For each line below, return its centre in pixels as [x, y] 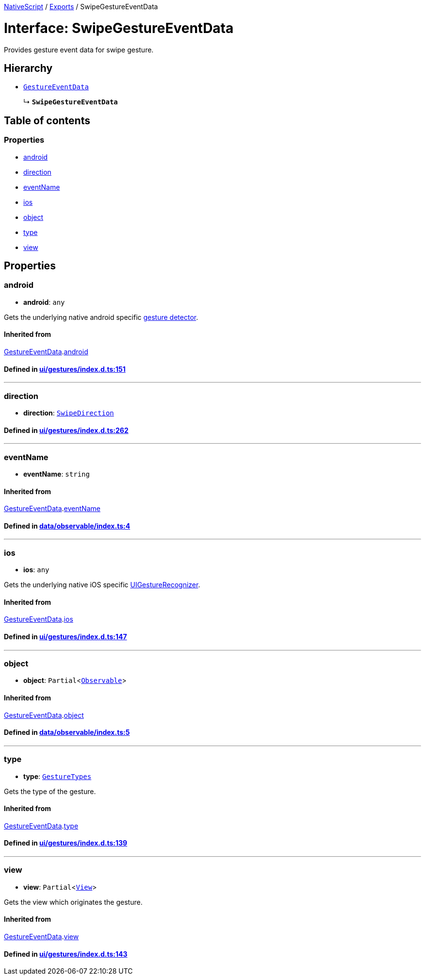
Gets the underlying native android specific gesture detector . [101, 317]
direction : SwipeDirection [69, 413]
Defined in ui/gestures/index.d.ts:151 [65, 369]
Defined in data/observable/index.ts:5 [67, 732]
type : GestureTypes [57, 776]
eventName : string [57, 474]
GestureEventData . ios [39, 619]
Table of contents [47, 120]
